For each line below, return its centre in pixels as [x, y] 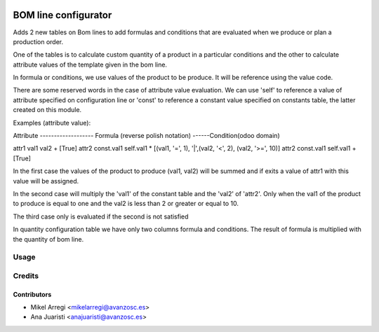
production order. [38, 41]
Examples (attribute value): [52, 123]
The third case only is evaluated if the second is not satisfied [101, 216]
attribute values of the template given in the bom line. [90, 64]
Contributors [32, 294]
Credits [26, 275]
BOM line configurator [62, 15]
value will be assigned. [46, 181]
